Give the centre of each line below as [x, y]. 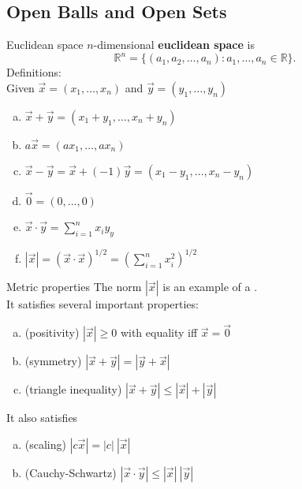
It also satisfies [42, 418]
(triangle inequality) [73, 389]
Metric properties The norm [74, 287]
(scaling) [45, 444]
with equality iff [159, 332]
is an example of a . [210, 287]
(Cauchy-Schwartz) [71, 472]
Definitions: [34, 72]
